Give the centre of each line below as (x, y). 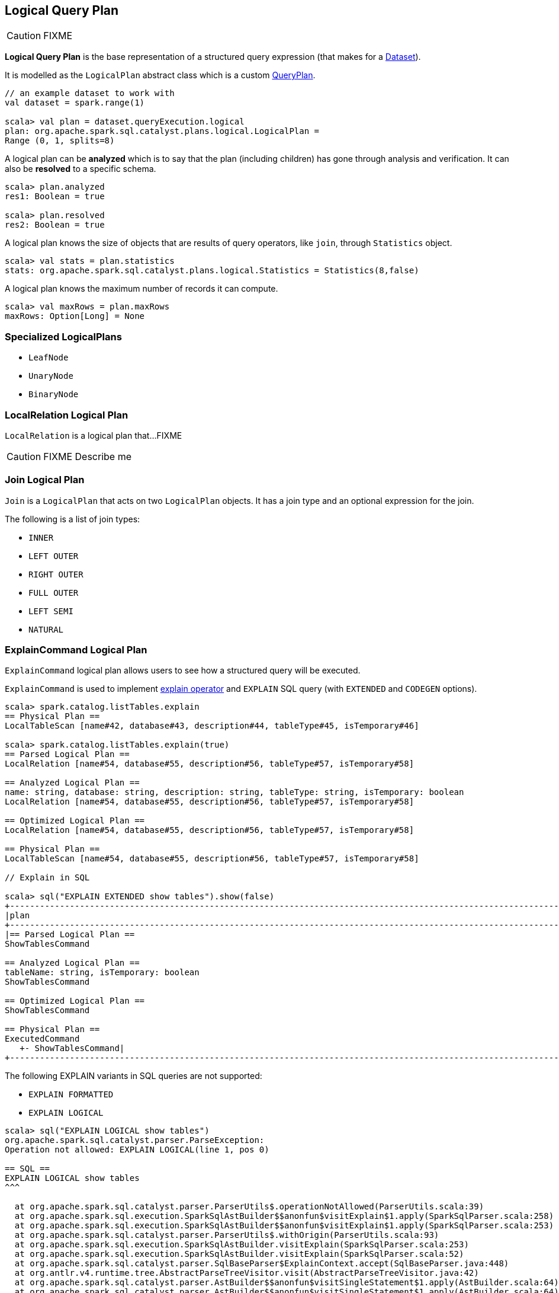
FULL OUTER (54, 593)
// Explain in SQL (47, 878)
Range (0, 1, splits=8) (60, 141)
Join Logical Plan (45, 480)
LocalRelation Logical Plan (67, 415)
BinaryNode (54, 395)
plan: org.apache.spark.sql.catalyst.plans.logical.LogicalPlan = (162, 131)
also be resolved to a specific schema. (81, 169)
